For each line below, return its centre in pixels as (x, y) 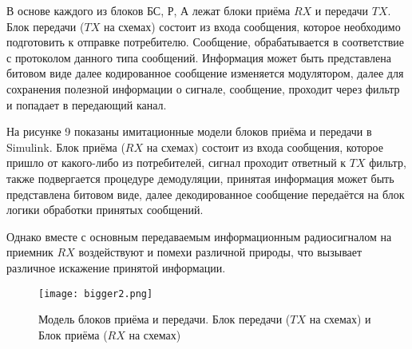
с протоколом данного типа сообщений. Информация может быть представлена (199, 57)
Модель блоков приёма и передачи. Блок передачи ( (164, 319)
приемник (30, 252)
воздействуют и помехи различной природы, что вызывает (220, 252)
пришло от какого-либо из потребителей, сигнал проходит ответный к (176, 163)
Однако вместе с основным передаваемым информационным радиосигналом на (199, 236)
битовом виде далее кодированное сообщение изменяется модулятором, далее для (205, 73)
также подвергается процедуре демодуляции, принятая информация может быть (200, 178)
